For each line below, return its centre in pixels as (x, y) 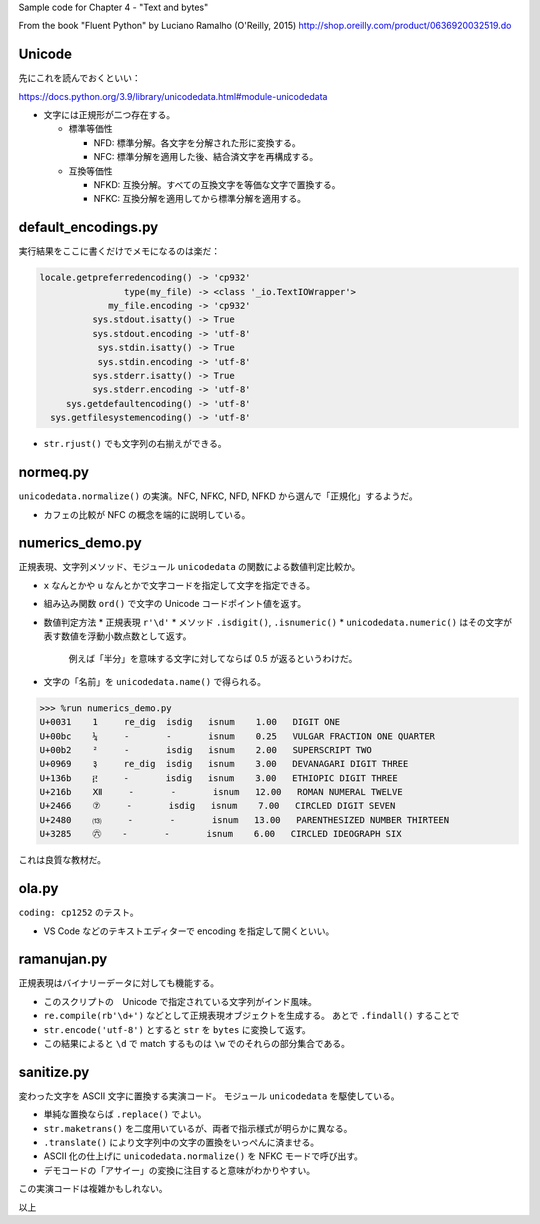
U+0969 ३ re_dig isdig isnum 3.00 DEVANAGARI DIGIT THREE (224, 764)
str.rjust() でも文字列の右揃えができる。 (135, 444)
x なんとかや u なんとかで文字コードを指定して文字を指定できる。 (179, 585)
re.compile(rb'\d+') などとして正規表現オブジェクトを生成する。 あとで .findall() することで (251, 1016)
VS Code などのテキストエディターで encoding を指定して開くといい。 (189, 931)
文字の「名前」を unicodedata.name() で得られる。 (155, 681)
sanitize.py (54, 1071)
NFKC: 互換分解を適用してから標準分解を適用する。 (200, 199)
